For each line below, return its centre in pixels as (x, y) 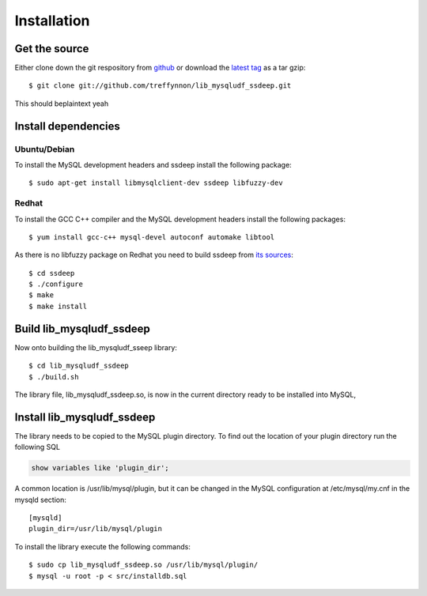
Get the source (52, 49)
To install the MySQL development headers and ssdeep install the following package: (153, 165)
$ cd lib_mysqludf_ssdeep (79, 366)
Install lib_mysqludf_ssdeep (85, 417)
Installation (52, 21)
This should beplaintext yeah (62, 104)
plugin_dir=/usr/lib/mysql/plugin (95, 529)
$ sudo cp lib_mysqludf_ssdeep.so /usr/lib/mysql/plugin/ (144, 565)
